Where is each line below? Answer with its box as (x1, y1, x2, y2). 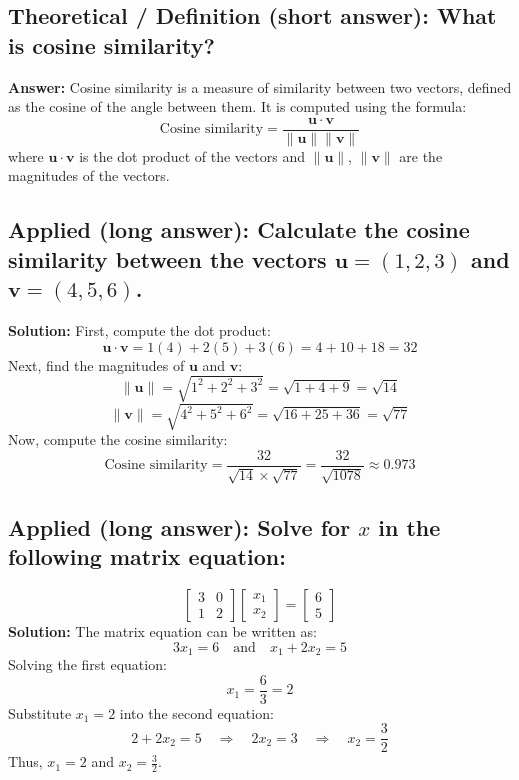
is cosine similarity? (8, 29, 215, 60)
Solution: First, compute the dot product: (8, 320, 271, 341)
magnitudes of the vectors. (8, 165, 170, 186)
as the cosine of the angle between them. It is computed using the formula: (8, 96, 467, 117)
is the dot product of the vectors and (79, 145, 305, 166)
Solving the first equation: (8, 653, 167, 674)
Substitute (8, 702, 72, 723)
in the (378, 511, 441, 542)
